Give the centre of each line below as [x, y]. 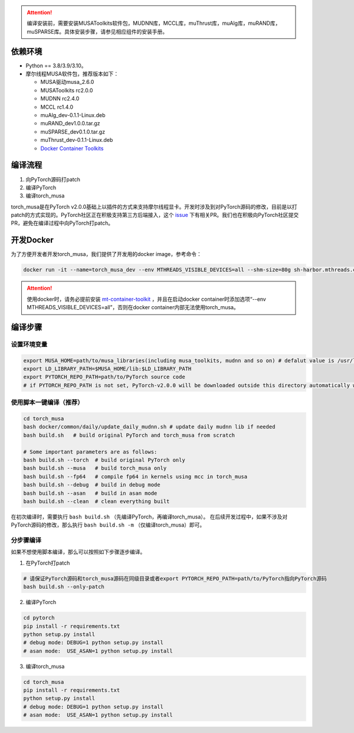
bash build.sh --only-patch [64, 587]
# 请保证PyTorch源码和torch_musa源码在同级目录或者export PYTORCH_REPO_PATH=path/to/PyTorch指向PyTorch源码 [175, 578]
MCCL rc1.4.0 [57, 107]
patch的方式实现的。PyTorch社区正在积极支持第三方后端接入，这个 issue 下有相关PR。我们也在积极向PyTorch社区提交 [155, 215]
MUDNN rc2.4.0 [60, 99]
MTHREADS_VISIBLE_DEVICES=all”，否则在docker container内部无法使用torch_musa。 [133, 307]
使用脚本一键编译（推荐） [47, 403]
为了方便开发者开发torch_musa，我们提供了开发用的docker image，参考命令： [106, 254]
